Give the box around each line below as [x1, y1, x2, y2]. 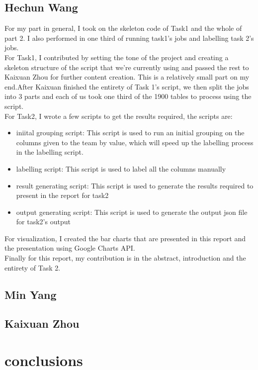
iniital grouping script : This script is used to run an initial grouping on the [16, 127, 245, 138]
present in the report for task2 [16, 190, 109, 200]
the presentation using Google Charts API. [4, 243, 135, 253]
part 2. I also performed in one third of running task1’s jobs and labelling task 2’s [4, 32, 254, 43]
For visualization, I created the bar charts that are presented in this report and [4, 233, 246, 243]
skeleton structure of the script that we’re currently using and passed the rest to [4, 62, 249, 72]
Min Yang [4, 286, 57, 302]
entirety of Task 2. [4, 262, 61, 273]
